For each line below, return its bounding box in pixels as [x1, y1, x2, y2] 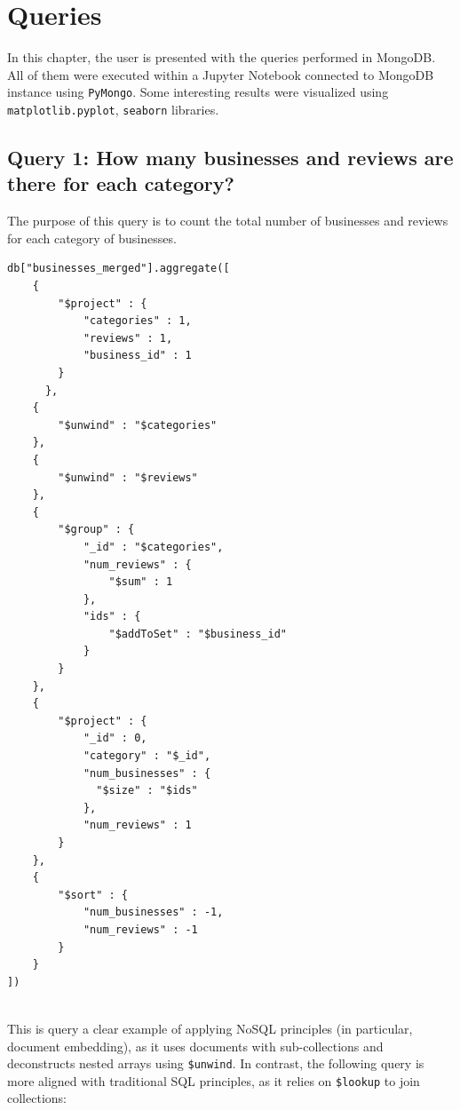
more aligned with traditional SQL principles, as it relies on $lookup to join [7, 1071, 420, 1090]
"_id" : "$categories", [83, 540, 224, 553]
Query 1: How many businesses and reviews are [7, 144, 454, 171]
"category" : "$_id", [83, 749, 211, 763]
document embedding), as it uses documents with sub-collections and [7, 1036, 384, 1055]
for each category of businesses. [7, 228, 177, 247]
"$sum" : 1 [108, 575, 173, 589]
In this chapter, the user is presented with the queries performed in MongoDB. [7, 48, 436, 67]
